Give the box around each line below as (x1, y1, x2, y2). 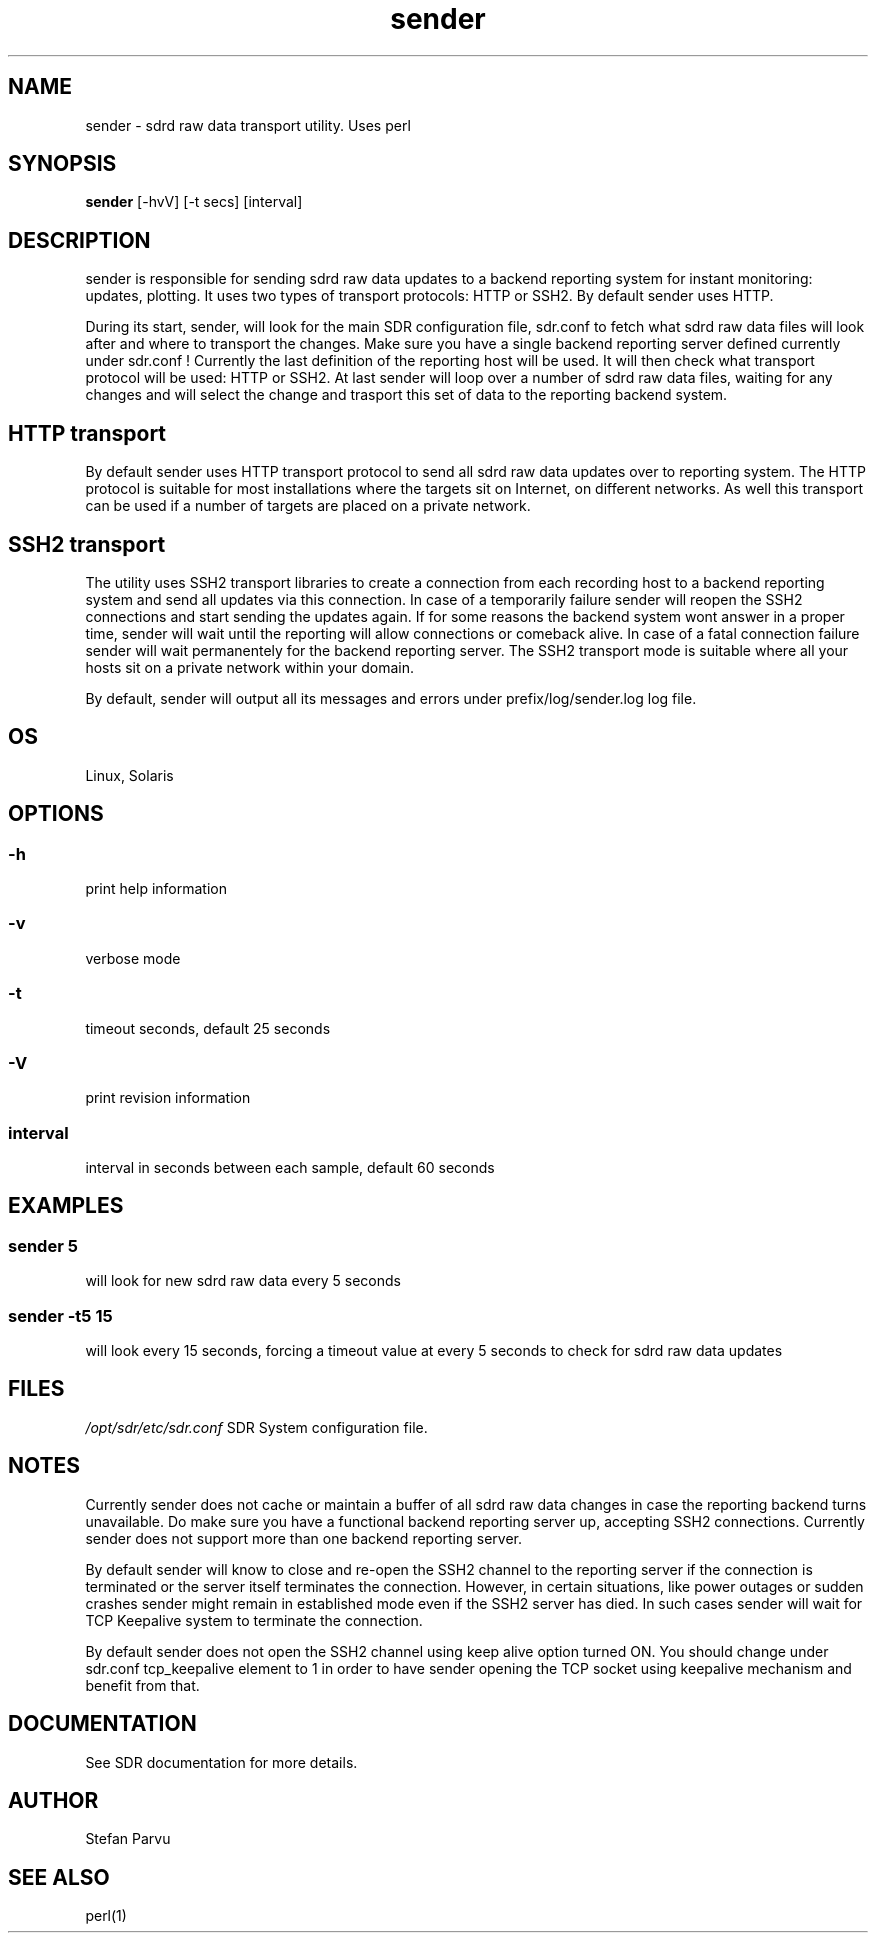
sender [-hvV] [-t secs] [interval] (85, 193, 303, 211)
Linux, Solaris (85, 766, 174, 784)
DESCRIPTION (8, 227, 151, 253)
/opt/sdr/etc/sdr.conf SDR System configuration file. (85, 1418, 428, 1436)
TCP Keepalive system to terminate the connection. (85, 1611, 423, 1629)
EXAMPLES (8, 1193, 124, 1219)
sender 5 (8, 1235, 78, 1256)
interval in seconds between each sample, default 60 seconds (85, 1159, 495, 1177)
